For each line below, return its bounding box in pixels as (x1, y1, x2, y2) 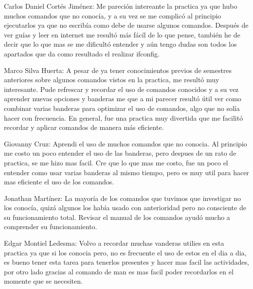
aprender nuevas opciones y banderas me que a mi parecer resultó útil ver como (4, 93, 241, 104)
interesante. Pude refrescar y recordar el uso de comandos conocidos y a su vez (4, 84, 239, 94)
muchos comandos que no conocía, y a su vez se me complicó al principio (4, 10, 221, 20)
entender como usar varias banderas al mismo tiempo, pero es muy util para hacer (4, 167, 249, 177)
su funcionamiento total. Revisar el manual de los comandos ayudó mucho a (4, 212, 230, 222)
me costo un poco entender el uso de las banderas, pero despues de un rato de (4, 148, 236, 158)
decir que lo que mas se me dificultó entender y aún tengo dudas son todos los (4, 39, 237, 49)
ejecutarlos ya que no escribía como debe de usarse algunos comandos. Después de (4, 20, 249, 30)
